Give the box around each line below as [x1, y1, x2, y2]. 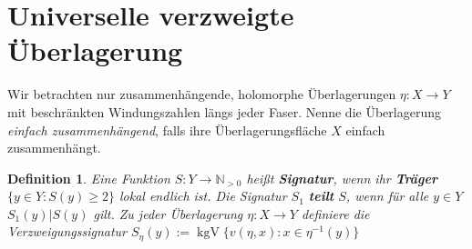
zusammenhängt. [7, 138, 101, 157]
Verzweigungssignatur [7, 222, 127, 241]
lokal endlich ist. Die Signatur [118, 186, 287, 205]
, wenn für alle [345, 186, 429, 205]
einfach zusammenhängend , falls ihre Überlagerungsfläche [7, 120, 327, 139]
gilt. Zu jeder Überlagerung [93, 204, 243, 223]
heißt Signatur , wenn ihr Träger [246, 168, 438, 187]
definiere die [301, 204, 370, 223]
